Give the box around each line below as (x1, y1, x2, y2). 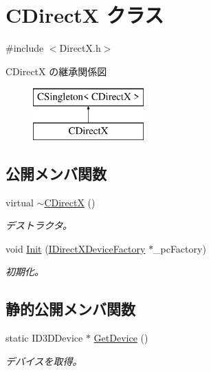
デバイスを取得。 (5, 353, 82, 368)
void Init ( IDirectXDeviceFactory (5, 241, 146, 255)
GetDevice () (93, 331, 148, 345)
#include (5, 41, 44, 55)
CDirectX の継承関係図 (5, 63, 107, 78)
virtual (5, 195, 34, 209)
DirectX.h (59, 41, 101, 55)
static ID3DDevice (5, 331, 83, 345)
